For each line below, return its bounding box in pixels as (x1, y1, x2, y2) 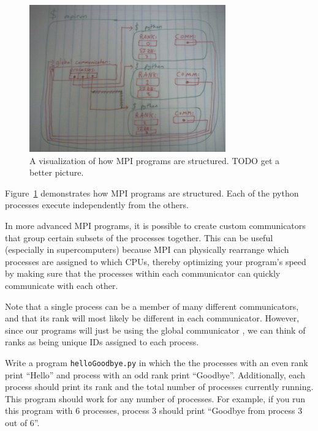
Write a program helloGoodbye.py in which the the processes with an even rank (5, 356, 308, 369)
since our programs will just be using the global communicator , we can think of (5, 323, 306, 336)
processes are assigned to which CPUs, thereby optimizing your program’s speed (5, 255, 306, 268)
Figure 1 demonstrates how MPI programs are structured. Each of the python (5, 186, 299, 199)
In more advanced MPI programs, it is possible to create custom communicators (5, 219, 306, 231)
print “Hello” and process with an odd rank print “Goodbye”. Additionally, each (5, 368, 306, 381)
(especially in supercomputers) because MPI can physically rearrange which (5, 243, 289, 256)
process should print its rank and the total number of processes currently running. (5, 380, 314, 393)
